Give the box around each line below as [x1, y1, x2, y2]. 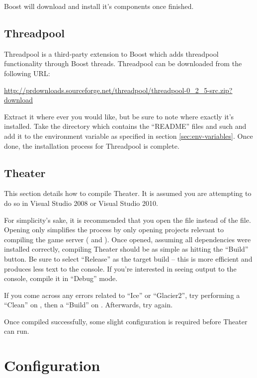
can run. [4, 326, 29, 336]
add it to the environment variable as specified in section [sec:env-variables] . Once [4, 130, 253, 141]
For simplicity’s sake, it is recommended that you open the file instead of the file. [4, 214, 251, 225]
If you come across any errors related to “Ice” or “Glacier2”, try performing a [4, 289, 240, 300]
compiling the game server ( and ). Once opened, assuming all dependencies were [4, 234, 251, 244]
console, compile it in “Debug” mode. [4, 273, 118, 283]
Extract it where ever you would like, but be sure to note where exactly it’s [4, 111, 234, 121]
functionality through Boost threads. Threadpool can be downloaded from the [4, 58, 242, 69]
